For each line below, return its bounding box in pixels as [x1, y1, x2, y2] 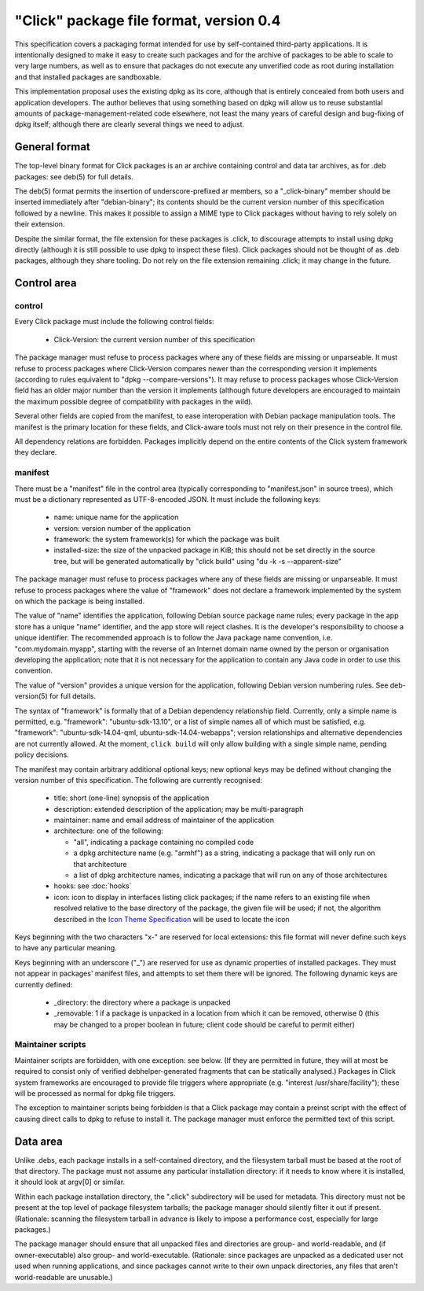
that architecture [73, 859, 127, 869]
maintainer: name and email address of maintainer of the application [53, 815, 275, 825]
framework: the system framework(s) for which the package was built [53, 535, 280, 544]
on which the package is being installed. [14, 596, 145, 606]
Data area [14, 1134, 63, 1148]
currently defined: [14, 979, 73, 989]
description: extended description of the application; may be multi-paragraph [53, 804, 304, 813]
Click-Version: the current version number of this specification [53, 334, 255, 344]
